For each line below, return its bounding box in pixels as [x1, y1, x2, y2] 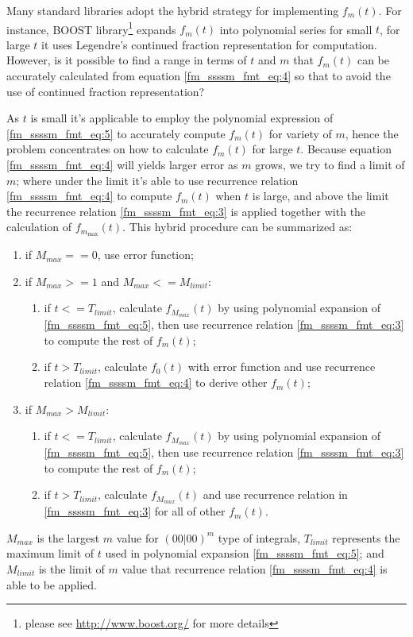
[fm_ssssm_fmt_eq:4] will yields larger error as [6, 156, 238, 172]
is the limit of [38, 560, 105, 577]
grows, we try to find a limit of [255, 156, 405, 172]
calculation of [6, 218, 72, 235]
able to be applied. [6, 576, 97, 593]
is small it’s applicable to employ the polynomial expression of [30, 110, 334, 126]
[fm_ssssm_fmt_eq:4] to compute [6, 187, 172, 204]
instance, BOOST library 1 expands [6, 18, 176, 37]
